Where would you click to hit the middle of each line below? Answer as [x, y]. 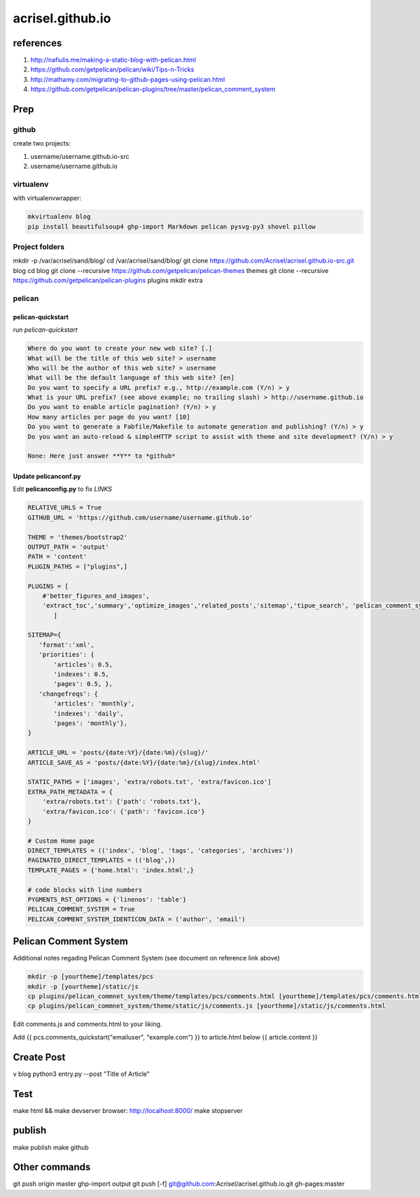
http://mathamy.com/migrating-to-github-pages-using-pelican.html [128, 79]
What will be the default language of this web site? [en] [131, 378]
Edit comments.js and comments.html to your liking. [87, 1024]
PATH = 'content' [57, 557]
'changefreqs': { [68, 694]
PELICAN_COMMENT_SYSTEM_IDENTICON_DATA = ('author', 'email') [136, 919]
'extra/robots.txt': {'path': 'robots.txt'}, [122, 802]
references [37, 43]
